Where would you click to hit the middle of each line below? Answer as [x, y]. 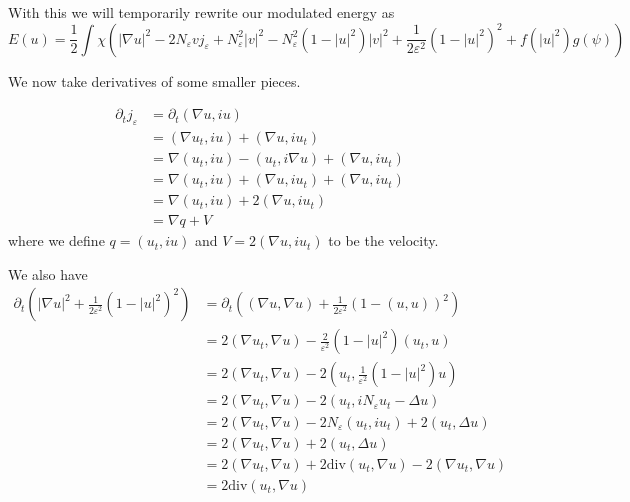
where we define [56, 240]
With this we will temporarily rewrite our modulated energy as [201, 12]
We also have [48, 273]
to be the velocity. [383, 240]
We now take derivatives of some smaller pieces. [154, 80]
